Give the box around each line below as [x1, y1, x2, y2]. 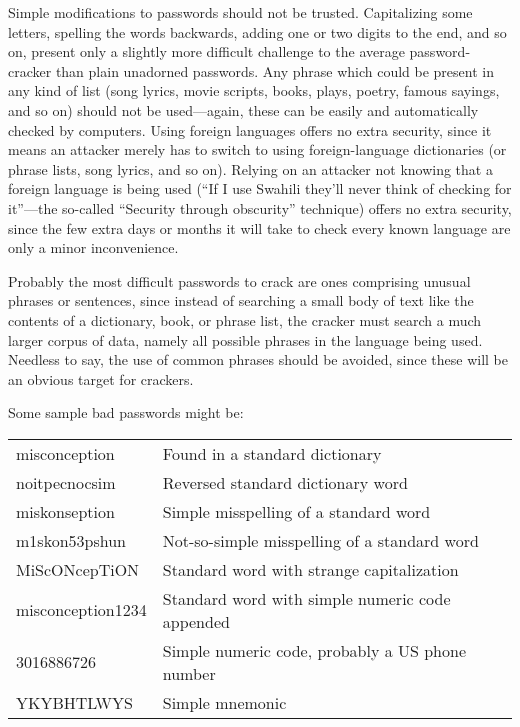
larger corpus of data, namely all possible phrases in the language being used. [8, 329, 483, 350]
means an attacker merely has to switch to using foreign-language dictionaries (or [8, 139, 507, 160]
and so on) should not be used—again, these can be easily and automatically [8, 99, 479, 120]
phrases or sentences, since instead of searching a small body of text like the [8, 290, 474, 311]
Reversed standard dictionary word [162, 470, 408, 494]
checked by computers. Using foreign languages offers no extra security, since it [8, 119, 492, 140]
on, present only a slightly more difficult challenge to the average [8, 41, 405, 62]
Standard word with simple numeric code [162, 586, 451, 610]
